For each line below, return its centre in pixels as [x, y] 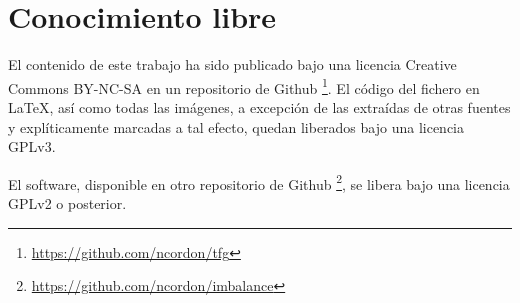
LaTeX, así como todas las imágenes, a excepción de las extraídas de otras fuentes [259, 106]
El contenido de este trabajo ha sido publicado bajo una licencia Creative [232, 64]
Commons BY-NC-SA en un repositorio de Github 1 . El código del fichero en [244, 86]
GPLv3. [32, 146]
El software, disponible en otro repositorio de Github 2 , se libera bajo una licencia [259, 182]
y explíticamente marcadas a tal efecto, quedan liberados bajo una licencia [236, 126]
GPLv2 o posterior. [67, 203]
